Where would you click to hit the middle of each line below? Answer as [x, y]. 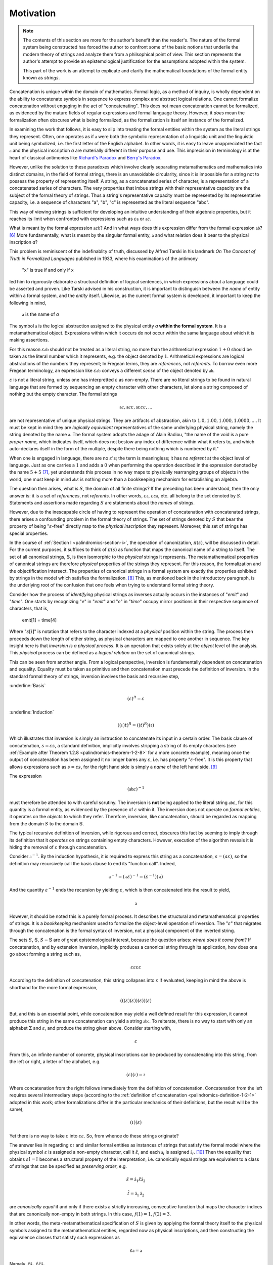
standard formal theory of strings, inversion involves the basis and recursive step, [94, 676]
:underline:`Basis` [28, 685]
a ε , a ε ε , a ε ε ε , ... [136, 407]
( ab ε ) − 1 [136, 789]
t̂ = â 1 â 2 [136, 1194]
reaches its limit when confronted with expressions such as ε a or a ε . [80, 219]
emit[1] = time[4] [39, 620]
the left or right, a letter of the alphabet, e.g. [55, 1062]
